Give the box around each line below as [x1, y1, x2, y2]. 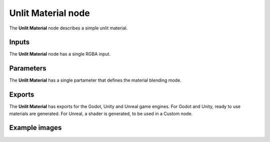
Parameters [9, 64, 46, 72]
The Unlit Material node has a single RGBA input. [9, 51, 111, 57]
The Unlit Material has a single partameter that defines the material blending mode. [9, 77, 182, 83]
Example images [9, 123, 62, 132]
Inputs [9, 38, 30, 46]
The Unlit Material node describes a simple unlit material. [9, 25, 128, 31]
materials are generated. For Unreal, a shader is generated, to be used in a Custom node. [9, 110, 193, 116]
